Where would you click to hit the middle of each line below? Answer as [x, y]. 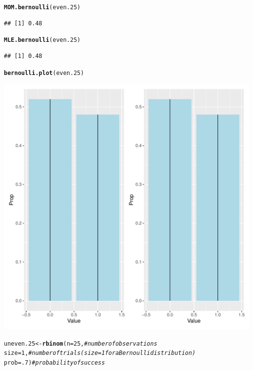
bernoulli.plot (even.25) [44, 73]
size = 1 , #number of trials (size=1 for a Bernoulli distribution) [100, 353]
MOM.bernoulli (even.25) [42, 7]
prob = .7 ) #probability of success [54, 363]
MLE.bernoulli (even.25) [42, 40]
